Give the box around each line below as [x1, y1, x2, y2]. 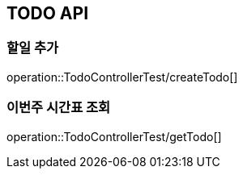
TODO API [6, 3, 89, 23]
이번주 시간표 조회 [6, 99, 111, 116]
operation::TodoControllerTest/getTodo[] [6, 129, 222, 144]
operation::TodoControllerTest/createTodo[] [6, 69, 238, 84]
